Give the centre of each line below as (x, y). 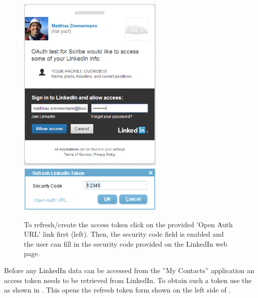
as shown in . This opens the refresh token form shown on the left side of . (118, 290)
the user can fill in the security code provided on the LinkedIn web (126, 243)
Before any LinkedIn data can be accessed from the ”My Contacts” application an (129, 270)
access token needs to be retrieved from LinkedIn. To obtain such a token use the (128, 280)
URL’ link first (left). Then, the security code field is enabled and (124, 234)
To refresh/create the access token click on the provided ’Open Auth (129, 224)
